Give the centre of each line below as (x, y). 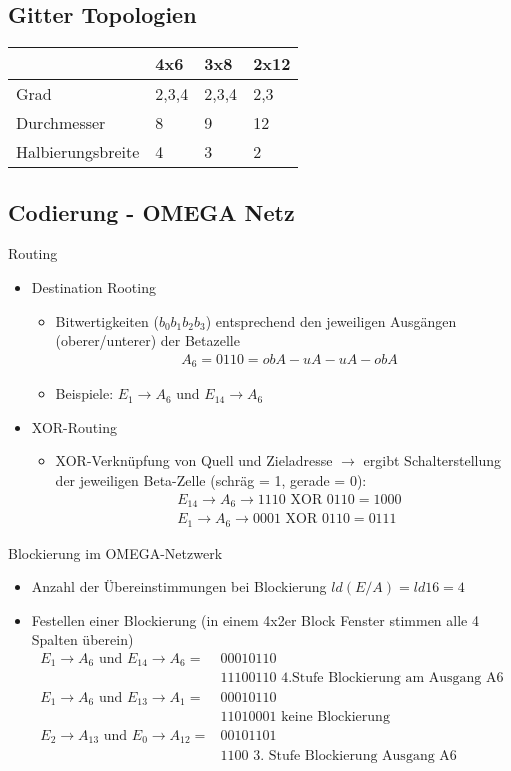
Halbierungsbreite (78, 152)
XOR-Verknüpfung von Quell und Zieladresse (194, 460)
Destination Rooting (93, 287)
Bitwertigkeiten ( (107, 320)
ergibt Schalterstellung (432, 460)
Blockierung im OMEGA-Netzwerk (115, 552)
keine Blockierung (335, 717)
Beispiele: (84, 393)
